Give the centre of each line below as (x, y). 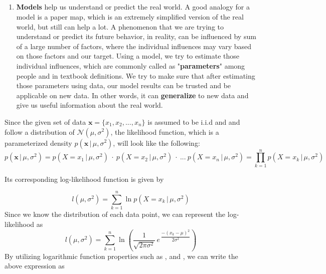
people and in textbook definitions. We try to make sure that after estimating (136, 75)
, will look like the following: (156, 143)
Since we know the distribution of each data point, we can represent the (115, 214)
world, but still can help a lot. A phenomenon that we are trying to (120, 26)
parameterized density (38, 143)
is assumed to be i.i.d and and (194, 121)
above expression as (35, 266)
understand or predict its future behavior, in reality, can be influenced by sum (136, 36)
